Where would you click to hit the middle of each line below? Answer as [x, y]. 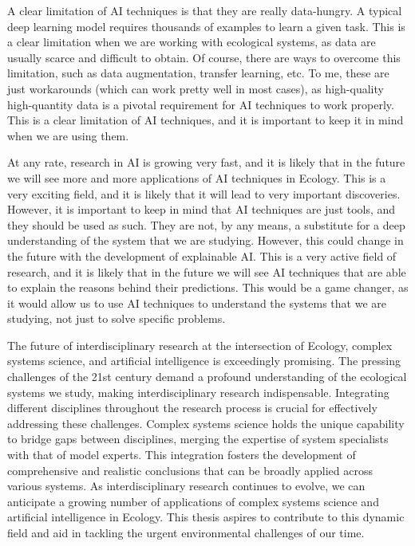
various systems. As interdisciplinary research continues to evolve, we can [186, 486]
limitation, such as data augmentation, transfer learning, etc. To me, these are [198, 73]
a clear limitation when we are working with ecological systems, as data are [192, 42]
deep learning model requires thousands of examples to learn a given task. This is [206, 26]
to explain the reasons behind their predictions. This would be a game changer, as [208, 287]
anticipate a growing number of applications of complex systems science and [193, 501]
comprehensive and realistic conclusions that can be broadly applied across [190, 470]
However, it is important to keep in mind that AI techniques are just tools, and [202, 209]
